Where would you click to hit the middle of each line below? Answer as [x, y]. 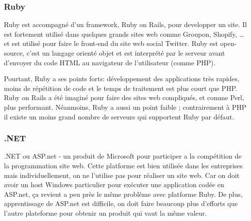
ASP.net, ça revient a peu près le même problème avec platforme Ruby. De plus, [123, 194]
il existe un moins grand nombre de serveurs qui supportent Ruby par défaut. [119, 116]
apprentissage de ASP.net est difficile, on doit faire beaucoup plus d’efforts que [121, 203]
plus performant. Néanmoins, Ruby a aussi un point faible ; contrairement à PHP [125, 107]
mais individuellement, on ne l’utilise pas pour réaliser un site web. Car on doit [122, 175]
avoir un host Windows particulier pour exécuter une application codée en [114, 184]
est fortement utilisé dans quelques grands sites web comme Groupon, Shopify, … [124, 34]
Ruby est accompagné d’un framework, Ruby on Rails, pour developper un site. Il [125, 24]
